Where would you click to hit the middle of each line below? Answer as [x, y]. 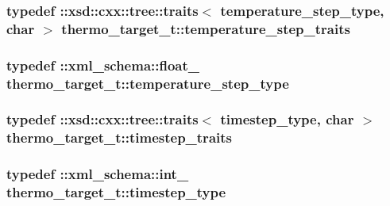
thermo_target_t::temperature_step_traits [206, 28]
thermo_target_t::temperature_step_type [148, 83]
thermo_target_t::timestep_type [116, 192]
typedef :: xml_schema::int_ [98, 174]
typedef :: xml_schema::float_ [103, 65]
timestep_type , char [287, 119]
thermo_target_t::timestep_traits [119, 137]
